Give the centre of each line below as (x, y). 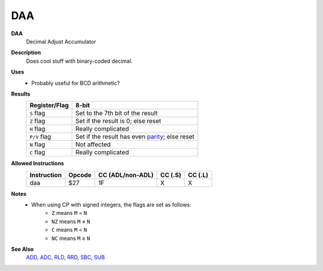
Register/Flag (49, 106)
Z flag (37, 121)
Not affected (93, 144)
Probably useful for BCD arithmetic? (76, 83)
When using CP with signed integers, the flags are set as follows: (111, 205)
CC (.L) (198, 175)
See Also (22, 249)
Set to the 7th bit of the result (117, 113)
